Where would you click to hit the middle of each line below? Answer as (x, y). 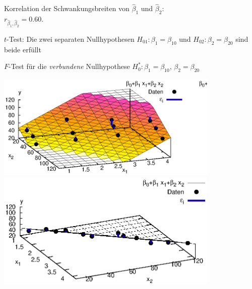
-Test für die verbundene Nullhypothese (69, 66)
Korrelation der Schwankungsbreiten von (67, 8)
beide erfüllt (23, 49)
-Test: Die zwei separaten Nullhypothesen (71, 39)
